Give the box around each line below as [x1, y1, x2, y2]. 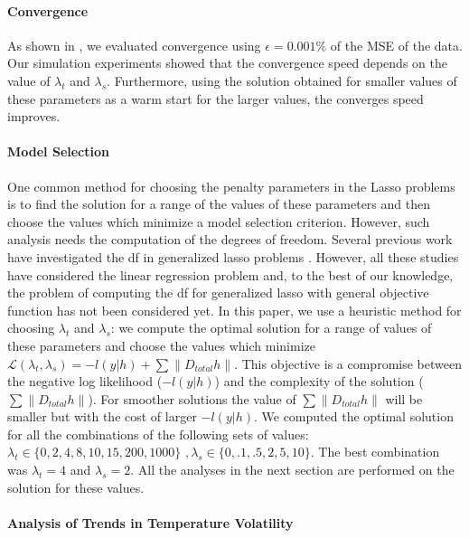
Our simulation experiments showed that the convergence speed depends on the [7, 53, 447, 72]
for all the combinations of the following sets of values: [7, 424, 309, 443]
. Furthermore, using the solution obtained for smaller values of [107, 71, 457, 90]
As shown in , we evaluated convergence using [7, 35, 261, 54]
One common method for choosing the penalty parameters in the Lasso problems [7, 176, 455, 195]
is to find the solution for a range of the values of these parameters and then [7, 194, 430, 213]
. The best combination [310, 442, 440, 461]
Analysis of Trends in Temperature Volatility [7, 513, 294, 532]
